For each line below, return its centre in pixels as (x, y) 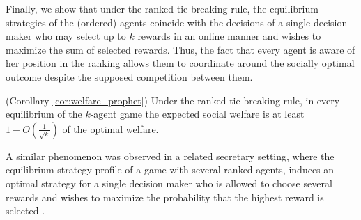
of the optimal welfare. (110, 128)
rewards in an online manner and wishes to (229, 36)
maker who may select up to (66, 36)
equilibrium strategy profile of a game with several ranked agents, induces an (170, 170)
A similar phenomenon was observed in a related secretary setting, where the (170, 156)
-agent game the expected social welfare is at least (197, 114)
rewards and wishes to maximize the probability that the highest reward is (165, 197)
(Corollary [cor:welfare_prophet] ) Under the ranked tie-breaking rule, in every (173, 100)
